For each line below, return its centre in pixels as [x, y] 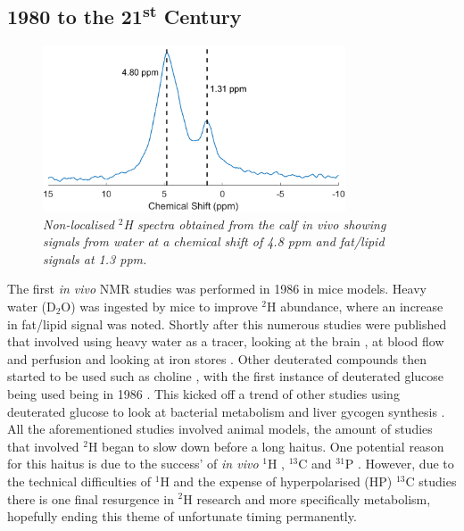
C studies [431, 481]
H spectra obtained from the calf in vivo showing [255, 224]
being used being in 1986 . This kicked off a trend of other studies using [203, 393]
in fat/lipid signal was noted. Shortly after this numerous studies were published [227, 324]
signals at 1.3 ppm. [95, 258]
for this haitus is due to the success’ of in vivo [133, 464]
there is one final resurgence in [91, 498]
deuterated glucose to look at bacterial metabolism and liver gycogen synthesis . [226, 411]
